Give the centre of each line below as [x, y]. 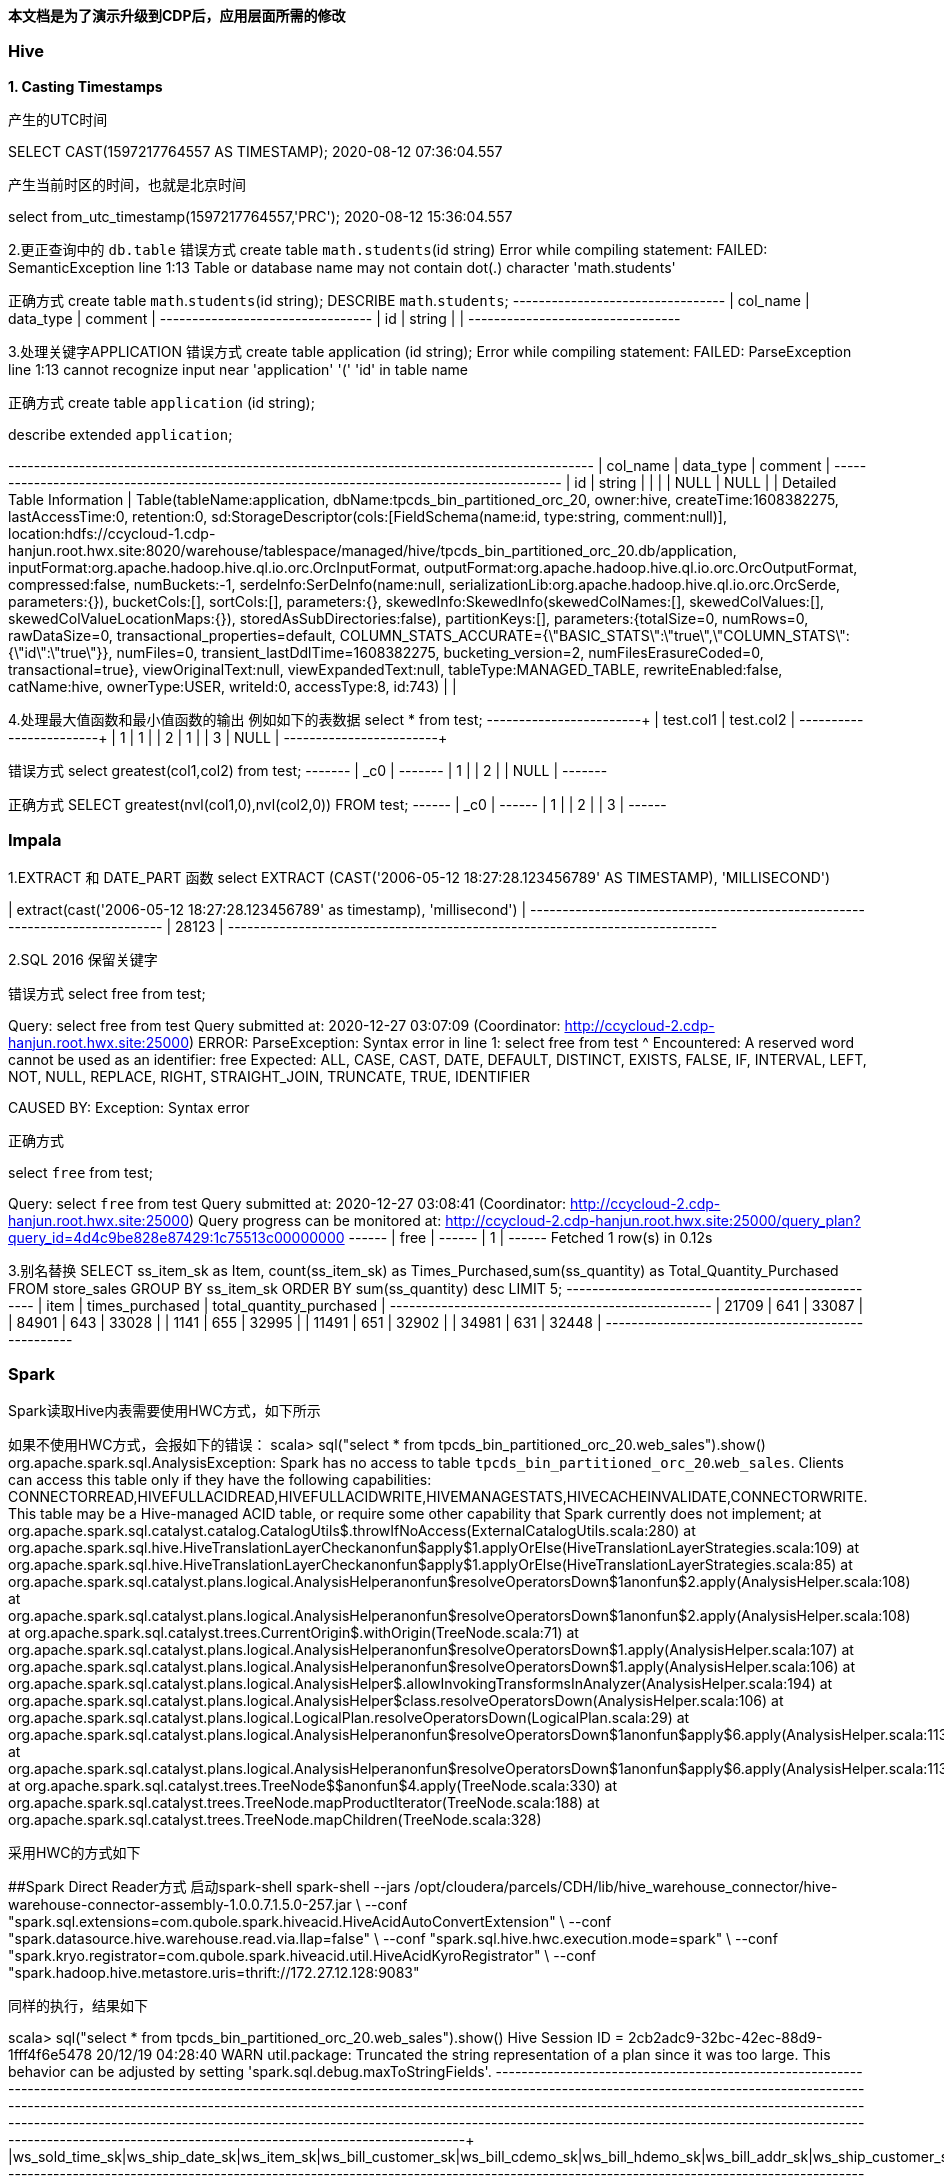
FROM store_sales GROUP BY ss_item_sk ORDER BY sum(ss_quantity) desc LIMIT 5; [285, 1288]
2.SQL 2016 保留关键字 [83, 959]
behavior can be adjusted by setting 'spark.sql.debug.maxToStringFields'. [250, 2072]
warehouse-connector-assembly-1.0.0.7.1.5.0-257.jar [180, 1905]
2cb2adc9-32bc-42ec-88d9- [725, 2038]
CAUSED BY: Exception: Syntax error [129, 1107]
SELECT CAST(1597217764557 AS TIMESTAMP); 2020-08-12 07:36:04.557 [255, 151]
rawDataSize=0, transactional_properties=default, [172, 635]
